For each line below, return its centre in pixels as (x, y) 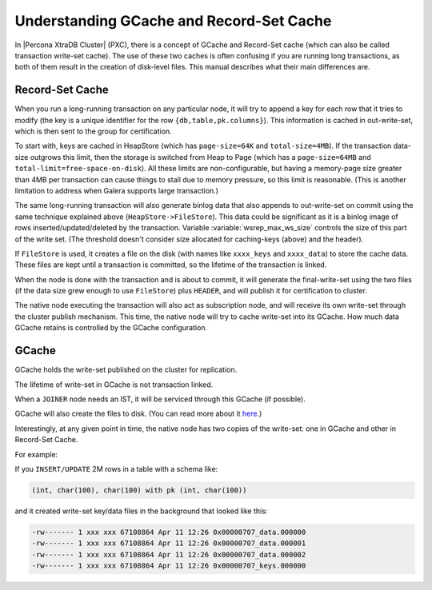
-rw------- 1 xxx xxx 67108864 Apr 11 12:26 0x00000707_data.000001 (169, 543)
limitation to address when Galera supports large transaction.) (117, 190)
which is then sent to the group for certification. (93, 131)
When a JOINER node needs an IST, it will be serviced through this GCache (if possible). (160, 399)
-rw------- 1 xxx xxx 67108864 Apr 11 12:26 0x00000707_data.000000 (169, 532)
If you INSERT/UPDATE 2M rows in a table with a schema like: (116, 468)
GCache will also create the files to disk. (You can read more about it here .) (138, 414)
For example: (36, 454)
